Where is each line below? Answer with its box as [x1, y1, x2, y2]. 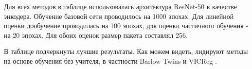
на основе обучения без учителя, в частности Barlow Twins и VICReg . [4, 55, 217, 66]
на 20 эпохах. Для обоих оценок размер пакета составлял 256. [4, 30, 188, 40]
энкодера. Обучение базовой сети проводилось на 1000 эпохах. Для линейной [4, 11, 234, 21]
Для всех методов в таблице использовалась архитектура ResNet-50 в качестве [4, 1, 237, 11]
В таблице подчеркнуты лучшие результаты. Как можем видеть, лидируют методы [4, 46, 248, 56]
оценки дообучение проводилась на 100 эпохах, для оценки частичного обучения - [4, 20, 249, 31]
